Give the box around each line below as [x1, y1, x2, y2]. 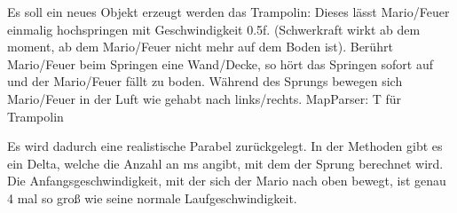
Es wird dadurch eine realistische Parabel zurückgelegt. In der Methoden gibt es [7, 137, 443, 155]
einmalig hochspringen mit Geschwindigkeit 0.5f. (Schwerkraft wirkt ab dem [7, 20, 421, 38]
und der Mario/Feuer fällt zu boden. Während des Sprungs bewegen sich [7, 72, 403, 91]
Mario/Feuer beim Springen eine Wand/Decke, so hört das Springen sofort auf [7, 54, 434, 73]
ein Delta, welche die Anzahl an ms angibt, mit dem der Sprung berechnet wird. [7, 154, 444, 172]
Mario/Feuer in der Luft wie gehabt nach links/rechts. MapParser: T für [7, 89, 402, 107]
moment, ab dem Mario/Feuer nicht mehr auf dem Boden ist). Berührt [7, 37, 393, 56]
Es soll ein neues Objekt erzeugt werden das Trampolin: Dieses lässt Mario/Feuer [7, 3, 450, 20]
